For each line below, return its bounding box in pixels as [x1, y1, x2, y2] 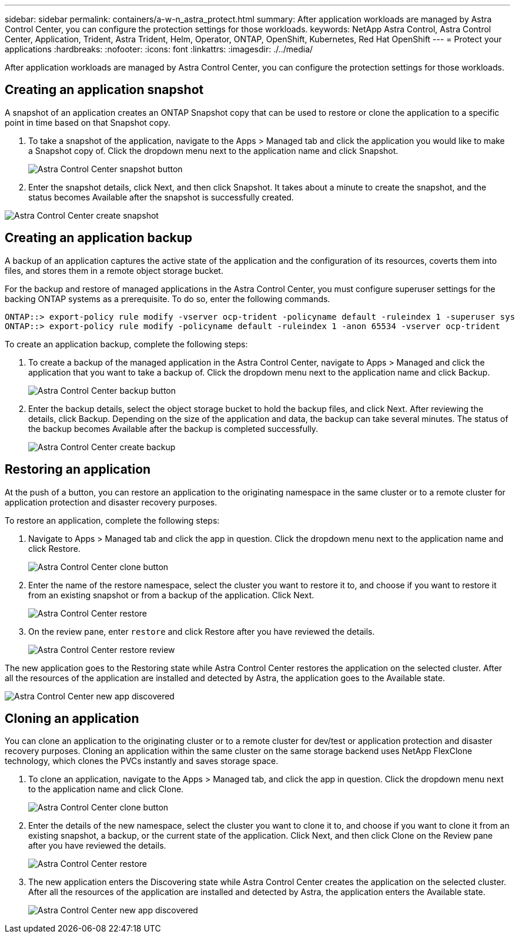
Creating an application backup [5, 230, 193, 246]
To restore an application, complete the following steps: [5, 515, 220, 525]
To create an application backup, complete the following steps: [5, 339, 248, 349]
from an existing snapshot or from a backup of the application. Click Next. [28, 589, 314, 600]
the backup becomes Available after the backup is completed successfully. [28, 423, 319, 434]
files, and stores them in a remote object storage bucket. [5, 265, 223, 276]
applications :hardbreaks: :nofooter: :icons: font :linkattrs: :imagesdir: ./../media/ [5, 44, 313, 54]
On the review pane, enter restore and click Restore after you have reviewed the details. [28, 626, 375, 636]
